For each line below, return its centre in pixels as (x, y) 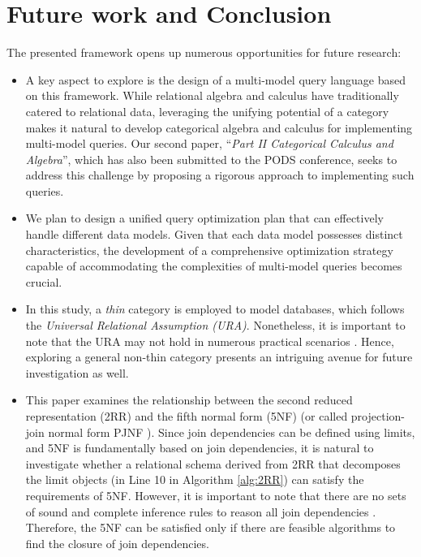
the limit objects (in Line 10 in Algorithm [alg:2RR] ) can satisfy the (195, 479)
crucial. (44, 281)
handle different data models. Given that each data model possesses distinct (214, 234)
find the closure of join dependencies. (117, 543)
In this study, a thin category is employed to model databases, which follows (215, 309)
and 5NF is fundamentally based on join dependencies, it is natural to (200, 448)
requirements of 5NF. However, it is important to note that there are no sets (216, 495)
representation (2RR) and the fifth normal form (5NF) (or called (187, 416)
